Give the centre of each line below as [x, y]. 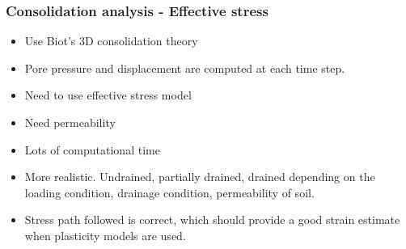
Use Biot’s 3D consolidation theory [111, 41]
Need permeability [70, 122]
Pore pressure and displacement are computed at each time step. [185, 68]
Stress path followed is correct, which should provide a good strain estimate [212, 219]
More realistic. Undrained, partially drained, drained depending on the [200, 177]
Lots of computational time [92, 149]
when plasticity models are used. [105, 235]
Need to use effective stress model [108, 95]
